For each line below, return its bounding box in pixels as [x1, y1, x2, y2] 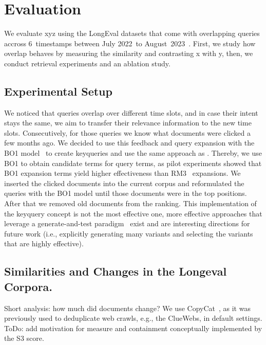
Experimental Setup [4, 83, 112, 99]
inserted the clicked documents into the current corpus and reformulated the [4, 177, 244, 188]
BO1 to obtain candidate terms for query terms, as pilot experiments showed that [4, 157, 262, 168]
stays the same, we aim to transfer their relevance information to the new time [4, 117, 252, 128]
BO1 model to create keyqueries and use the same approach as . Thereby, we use [4, 148, 262, 158]
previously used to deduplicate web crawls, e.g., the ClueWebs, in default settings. [4, 313, 262, 323]
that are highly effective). [4, 238, 84, 249]
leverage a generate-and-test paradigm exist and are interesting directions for [4, 218, 250, 229]
